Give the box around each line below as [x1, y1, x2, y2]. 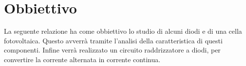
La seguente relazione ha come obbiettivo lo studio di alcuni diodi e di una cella [4, 26, 242, 36]
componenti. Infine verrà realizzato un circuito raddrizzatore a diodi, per [4, 45, 221, 55]
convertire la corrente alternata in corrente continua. [4, 54, 161, 64]
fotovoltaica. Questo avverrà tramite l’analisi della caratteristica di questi [4, 35, 223, 45]
